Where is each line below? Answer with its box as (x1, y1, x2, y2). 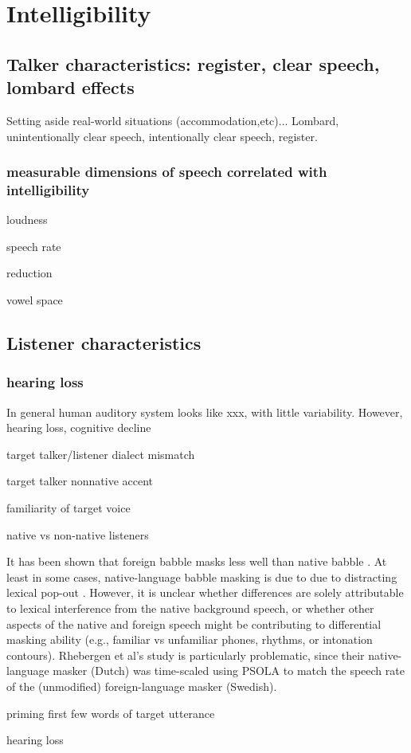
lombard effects (6, 75, 135, 100)
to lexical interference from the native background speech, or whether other (6, 600, 374, 617)
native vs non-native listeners (6, 526, 149, 543)
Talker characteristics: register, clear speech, (6, 51, 380, 76)
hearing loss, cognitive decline (6, 419, 151, 436)
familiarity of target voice (6, 500, 131, 516)
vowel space (6, 292, 63, 308)
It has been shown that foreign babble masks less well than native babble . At (6, 553, 387, 570)
